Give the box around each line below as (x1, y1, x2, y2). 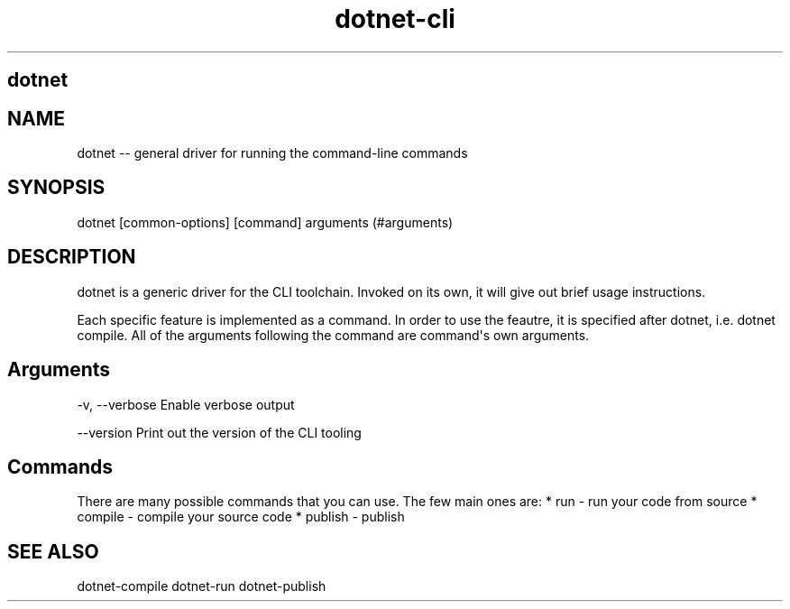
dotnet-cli (335, 4, 455, 34)
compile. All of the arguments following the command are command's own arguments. (77, 327, 590, 343)
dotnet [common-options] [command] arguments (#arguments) (77, 214, 454, 230)
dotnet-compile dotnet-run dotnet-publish (77, 578, 326, 595)
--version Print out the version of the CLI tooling (77, 424, 362, 440)
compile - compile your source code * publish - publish (77, 509, 405, 525)
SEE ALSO (7, 540, 99, 563)
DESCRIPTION (7, 245, 136, 269)
